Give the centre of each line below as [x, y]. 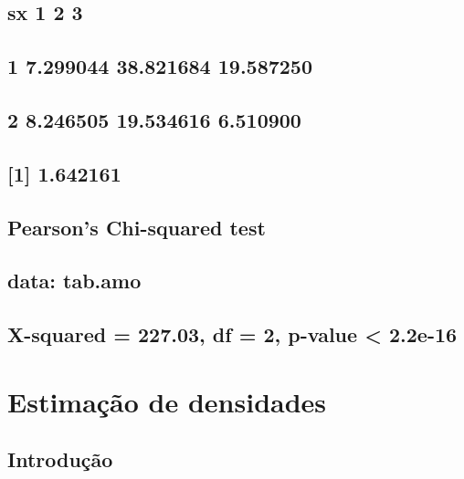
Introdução [60, 459]
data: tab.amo [74, 281]
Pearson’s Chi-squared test [137, 227]
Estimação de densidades [167, 401]
